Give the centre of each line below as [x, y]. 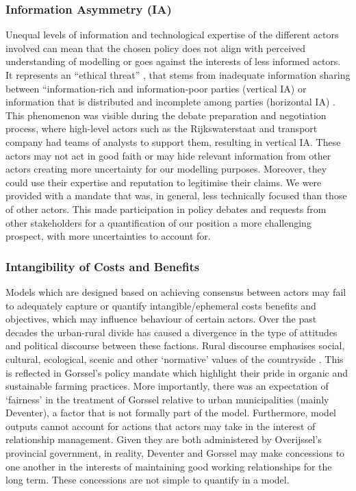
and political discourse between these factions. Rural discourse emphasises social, [175, 345]
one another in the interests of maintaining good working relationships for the [169, 466]
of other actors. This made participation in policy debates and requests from [166, 209]
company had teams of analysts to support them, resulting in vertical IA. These [173, 141]
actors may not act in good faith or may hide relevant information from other [168, 155]
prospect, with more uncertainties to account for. [108, 236]
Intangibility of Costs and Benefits [103, 266]
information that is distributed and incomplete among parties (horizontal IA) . [170, 102]
